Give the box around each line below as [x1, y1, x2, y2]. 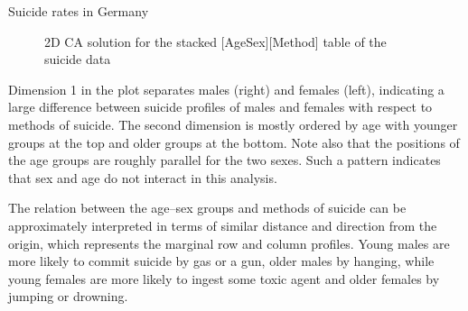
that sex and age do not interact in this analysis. [8, 168, 277, 187]
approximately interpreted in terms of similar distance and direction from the [8, 215, 437, 234]
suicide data [44, 50, 111, 69]
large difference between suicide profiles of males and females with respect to [8, 97, 433, 116]
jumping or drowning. [8, 287, 128, 306]
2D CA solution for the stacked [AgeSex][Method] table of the [44, 32, 387, 50]
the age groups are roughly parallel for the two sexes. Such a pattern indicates [8, 151, 441, 169]
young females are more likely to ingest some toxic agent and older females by [8, 269, 440, 288]
